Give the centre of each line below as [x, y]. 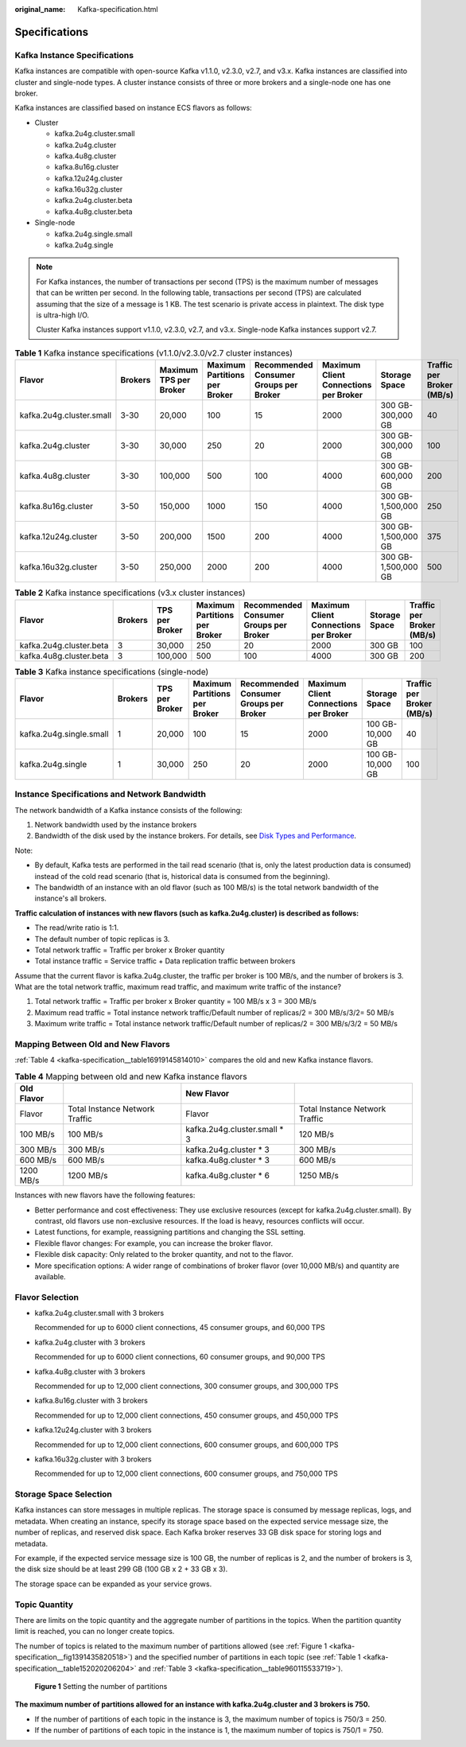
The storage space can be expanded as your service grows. [113, 1584]
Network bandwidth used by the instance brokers [116, 825]
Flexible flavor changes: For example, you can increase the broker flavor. [154, 1243]
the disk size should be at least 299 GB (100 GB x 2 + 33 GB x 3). [121, 1569]
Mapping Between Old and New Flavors [92, 1045]
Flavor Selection [47, 1297]
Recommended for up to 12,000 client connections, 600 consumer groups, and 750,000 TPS [186, 1474]
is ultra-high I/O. [63, 315]
